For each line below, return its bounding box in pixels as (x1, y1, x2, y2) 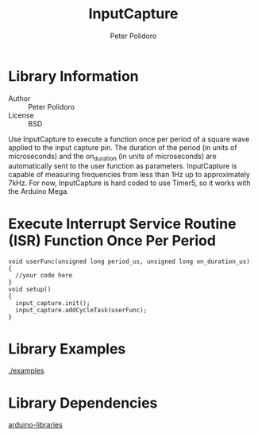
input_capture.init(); (15, 300, 90, 307)
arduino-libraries (8, 420, 64, 430)
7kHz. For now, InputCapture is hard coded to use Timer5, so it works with (8, 178, 251, 188)
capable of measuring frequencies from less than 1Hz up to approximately (8, 170, 250, 180)
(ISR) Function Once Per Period (8, 231, 217, 249)
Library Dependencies (8, 394, 158, 412)
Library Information (8, 67, 139, 85)
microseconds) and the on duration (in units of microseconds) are (8, 151, 217, 163)
